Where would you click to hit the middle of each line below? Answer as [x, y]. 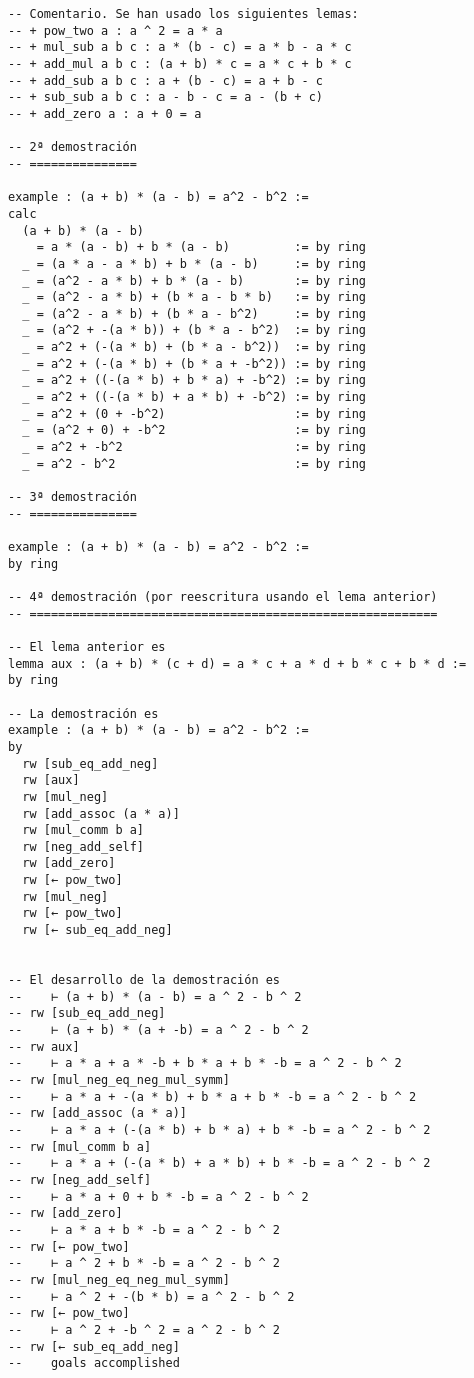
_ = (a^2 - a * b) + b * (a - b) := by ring [194, 280]
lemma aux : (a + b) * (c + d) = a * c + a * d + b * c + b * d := [237, 663]
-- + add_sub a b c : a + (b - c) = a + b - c [165, 80]
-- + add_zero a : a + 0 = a [105, 113]
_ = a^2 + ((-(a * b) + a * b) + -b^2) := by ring [194, 397]
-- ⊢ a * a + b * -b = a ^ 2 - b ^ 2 [144, 1229]
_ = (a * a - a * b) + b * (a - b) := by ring [194, 263]
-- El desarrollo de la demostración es [144, 980]
